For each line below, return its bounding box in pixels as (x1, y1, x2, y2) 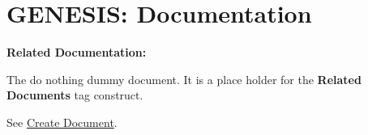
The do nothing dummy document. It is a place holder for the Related (6, 70, 362, 87)
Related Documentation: (6, 44, 147, 61)
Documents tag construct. (6, 86, 143, 103)
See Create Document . (6, 113, 118, 130)
